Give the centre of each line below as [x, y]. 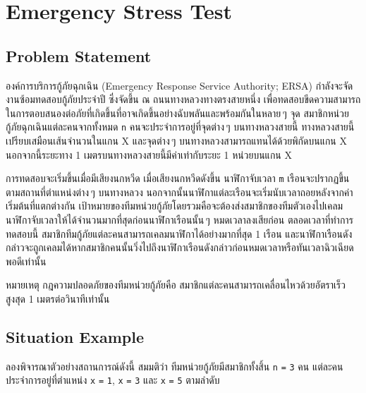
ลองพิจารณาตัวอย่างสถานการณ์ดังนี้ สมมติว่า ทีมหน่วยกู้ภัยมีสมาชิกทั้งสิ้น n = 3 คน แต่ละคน [175, 366]
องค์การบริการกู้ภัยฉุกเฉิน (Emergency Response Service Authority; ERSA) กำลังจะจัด [179, 85]
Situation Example [75, 337]
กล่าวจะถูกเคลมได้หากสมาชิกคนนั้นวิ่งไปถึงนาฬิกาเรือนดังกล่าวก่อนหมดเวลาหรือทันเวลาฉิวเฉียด [180, 247]
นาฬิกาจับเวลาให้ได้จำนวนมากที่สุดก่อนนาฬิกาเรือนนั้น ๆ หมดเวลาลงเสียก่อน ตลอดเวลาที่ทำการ [179, 220]
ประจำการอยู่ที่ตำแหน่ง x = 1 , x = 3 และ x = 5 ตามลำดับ [113, 380]
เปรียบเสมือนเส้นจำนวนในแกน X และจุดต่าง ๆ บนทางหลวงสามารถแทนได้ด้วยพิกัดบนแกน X [176, 141]
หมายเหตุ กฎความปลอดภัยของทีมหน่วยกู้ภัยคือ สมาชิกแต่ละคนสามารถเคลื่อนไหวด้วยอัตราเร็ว [176, 285]
